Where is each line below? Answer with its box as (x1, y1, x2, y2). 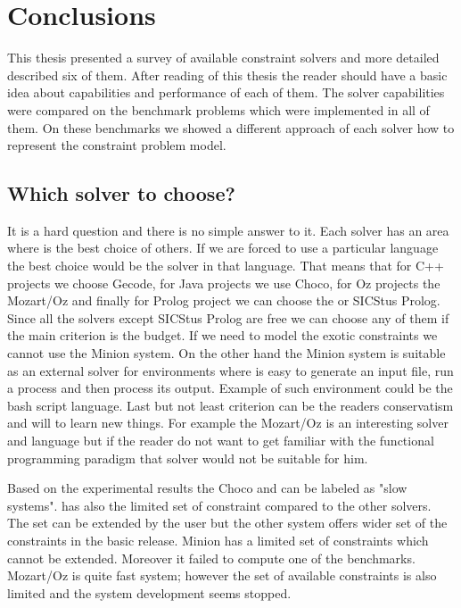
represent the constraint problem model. (7, 136, 226, 154)
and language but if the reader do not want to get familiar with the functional (7, 431, 434, 450)
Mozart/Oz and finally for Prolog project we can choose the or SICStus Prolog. (7, 291, 440, 310)
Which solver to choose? (7, 179, 235, 207)
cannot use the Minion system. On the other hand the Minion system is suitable (7, 344, 446, 362)
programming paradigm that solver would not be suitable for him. (7, 448, 368, 467)
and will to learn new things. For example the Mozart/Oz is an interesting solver (7, 413, 449, 432)
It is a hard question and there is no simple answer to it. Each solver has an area (7, 221, 449, 239)
